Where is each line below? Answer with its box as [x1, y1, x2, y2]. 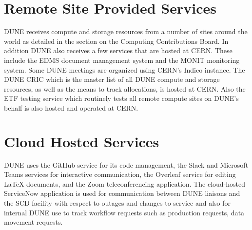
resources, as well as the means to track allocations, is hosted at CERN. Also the [4, 83, 246, 94]
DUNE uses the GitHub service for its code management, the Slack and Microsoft [4, 159, 249, 170]
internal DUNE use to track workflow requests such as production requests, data [4, 207, 245, 217]
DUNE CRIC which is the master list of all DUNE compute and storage [4, 74, 220, 84]
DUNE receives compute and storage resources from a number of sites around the [4, 26, 248, 37]
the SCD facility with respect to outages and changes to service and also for [4, 197, 231, 208]
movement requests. [4, 217, 63, 227]
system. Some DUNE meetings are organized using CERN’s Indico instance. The [4, 64, 245, 75]
